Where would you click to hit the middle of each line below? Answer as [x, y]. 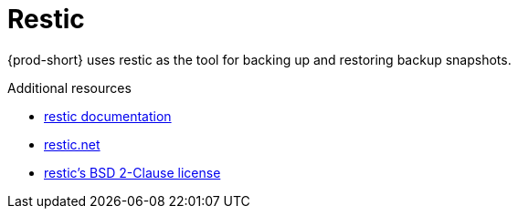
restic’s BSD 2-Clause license [132, 172]
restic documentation [108, 116]
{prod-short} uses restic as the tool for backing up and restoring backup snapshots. [259, 59]
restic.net [72, 144]
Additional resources [69, 87]
